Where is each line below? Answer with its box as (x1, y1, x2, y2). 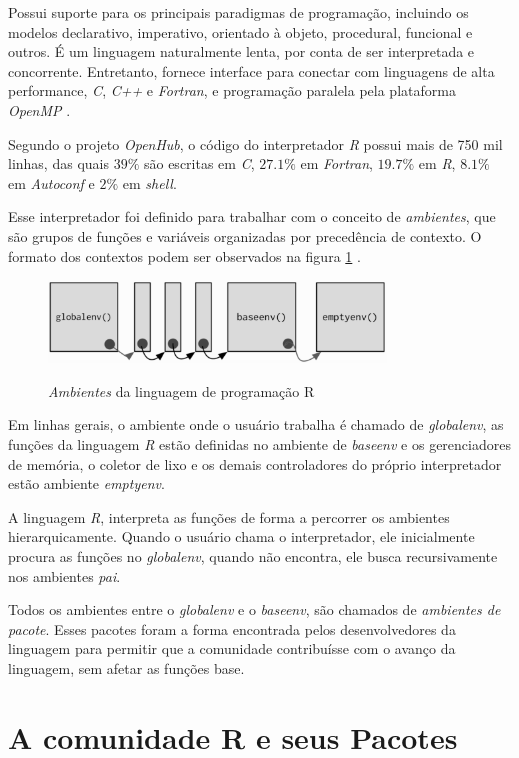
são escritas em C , (143, 153, 255, 174)
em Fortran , (300, 153, 373, 174)
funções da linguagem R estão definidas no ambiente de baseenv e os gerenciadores (8, 434, 511, 455)
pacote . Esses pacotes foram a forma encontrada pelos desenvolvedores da (8, 618, 456, 639)
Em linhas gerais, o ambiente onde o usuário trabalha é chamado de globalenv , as (8, 414, 504, 435)
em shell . (122, 172, 177, 193)
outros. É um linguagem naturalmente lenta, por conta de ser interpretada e (8, 41, 475, 62)
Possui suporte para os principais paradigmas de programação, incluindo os (8, 2, 469, 22)
